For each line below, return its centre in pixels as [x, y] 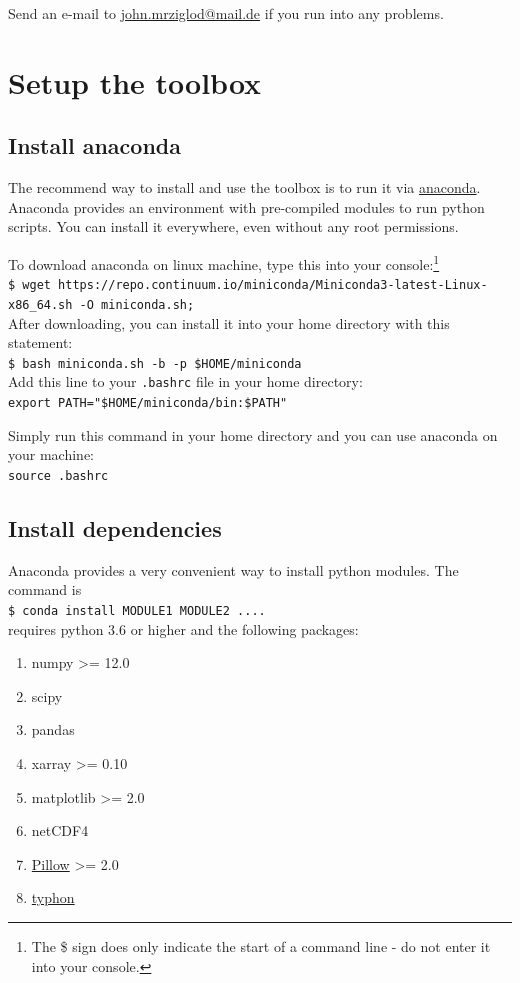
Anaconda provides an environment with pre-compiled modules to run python [246, 206]
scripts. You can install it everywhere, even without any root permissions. [233, 226]
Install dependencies [115, 527]
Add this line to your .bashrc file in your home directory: [185, 381]
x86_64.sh [40, 304]
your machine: [51, 454]
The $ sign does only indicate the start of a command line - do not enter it [261, 945]
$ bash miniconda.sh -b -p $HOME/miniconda [155, 363]
